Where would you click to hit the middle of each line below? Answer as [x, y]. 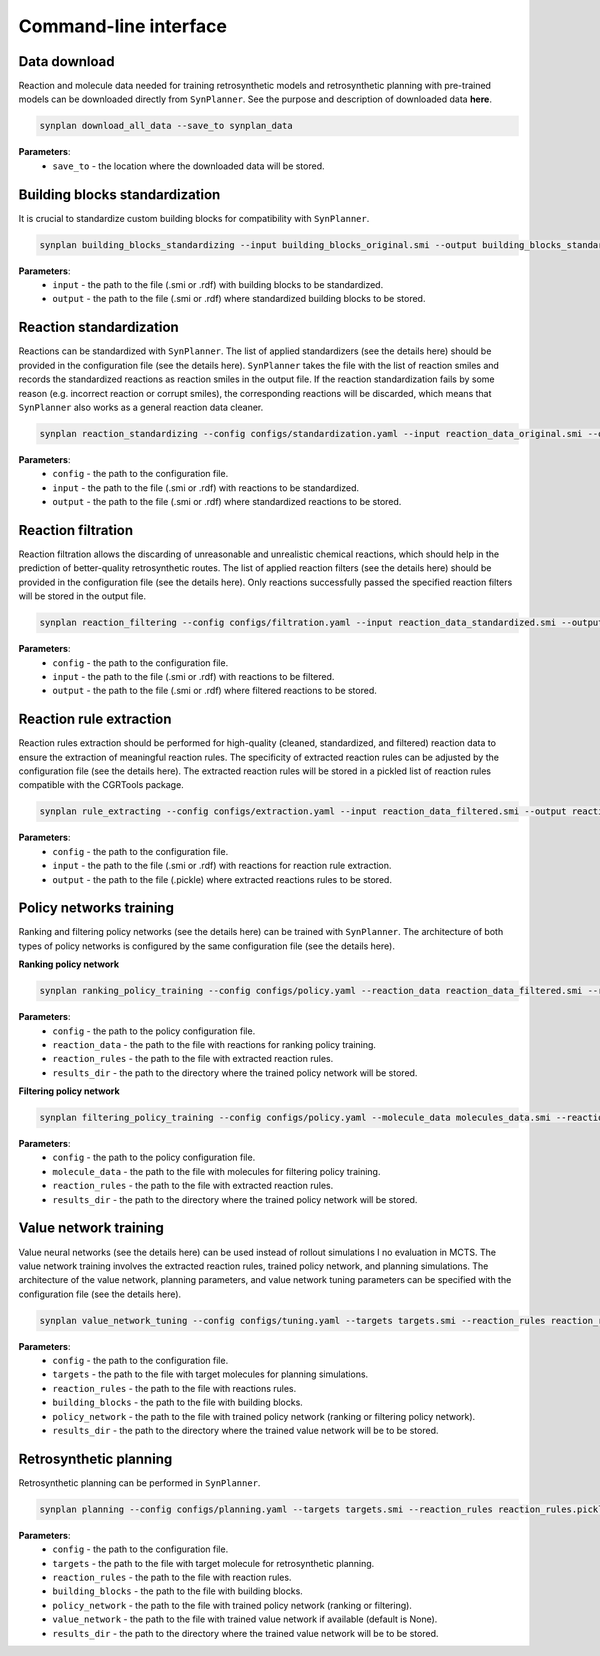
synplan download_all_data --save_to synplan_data [166, 126]
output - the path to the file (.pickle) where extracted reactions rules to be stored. [222, 879]
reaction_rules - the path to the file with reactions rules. [174, 1388]
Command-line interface [122, 26]
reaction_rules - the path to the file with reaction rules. [172, 1577]
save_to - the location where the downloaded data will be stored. [188, 166]
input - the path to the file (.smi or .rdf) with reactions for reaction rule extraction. [222, 866]
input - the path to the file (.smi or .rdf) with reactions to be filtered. [193, 676]
